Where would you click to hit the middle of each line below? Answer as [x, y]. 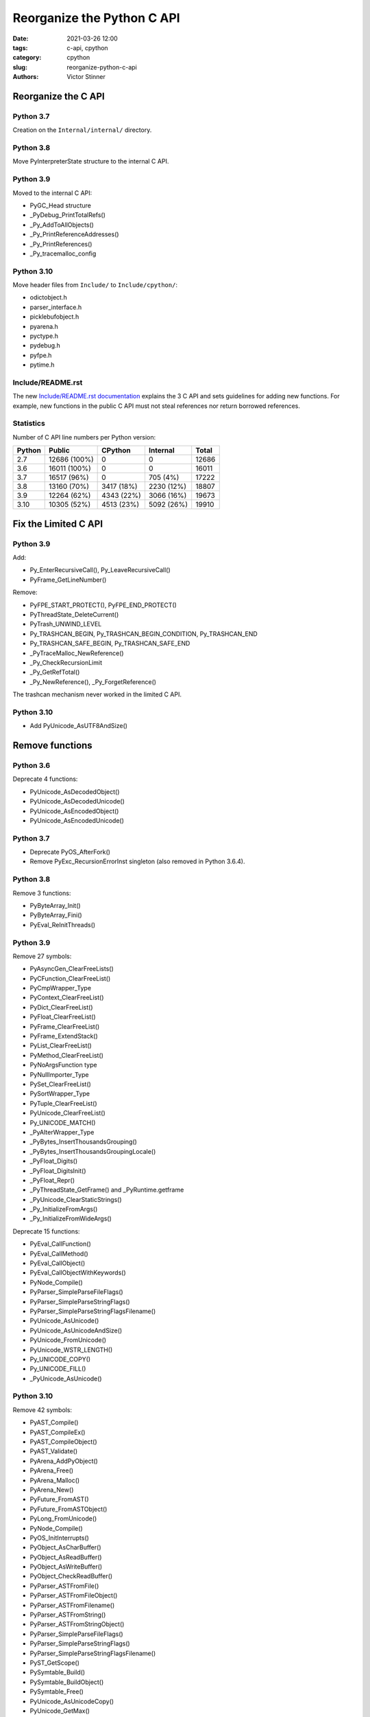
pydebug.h [45, 345]
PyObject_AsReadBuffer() [66, 1557]
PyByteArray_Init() [56, 905]
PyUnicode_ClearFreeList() [67, 1113]
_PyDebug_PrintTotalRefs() [68, 215]
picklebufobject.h [54, 317]
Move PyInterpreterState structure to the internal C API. [91, 161]
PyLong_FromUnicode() [63, 1519]
